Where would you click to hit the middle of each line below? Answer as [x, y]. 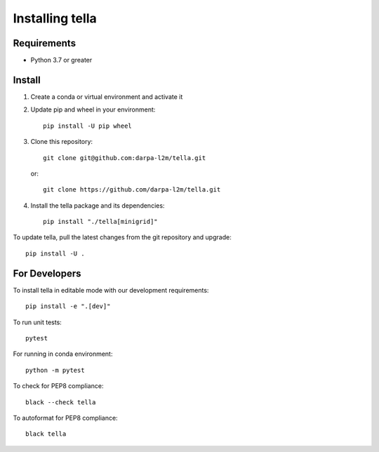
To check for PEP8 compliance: [58, 386]
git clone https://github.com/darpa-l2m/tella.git [132, 190]
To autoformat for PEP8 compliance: [66, 418]
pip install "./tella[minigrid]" [100, 222]
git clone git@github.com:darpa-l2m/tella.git [125, 158]
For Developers [47, 273]
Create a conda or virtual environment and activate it [107, 97]
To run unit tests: [38, 322]
